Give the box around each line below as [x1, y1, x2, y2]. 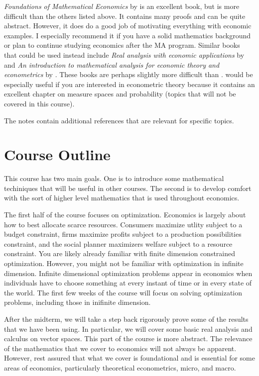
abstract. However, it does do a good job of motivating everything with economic [4, 20, 252, 31]
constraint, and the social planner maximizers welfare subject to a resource [4, 238, 233, 249]
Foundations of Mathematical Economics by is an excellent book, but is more [4, 1, 240, 11]
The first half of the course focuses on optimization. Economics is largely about [4, 209, 246, 220]
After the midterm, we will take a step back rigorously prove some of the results [4, 313, 249, 324]
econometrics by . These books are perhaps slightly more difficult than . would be [4, 69, 253, 80]
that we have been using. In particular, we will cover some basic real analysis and [4, 323, 253, 334]
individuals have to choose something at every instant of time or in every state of [4, 278, 252, 288]
